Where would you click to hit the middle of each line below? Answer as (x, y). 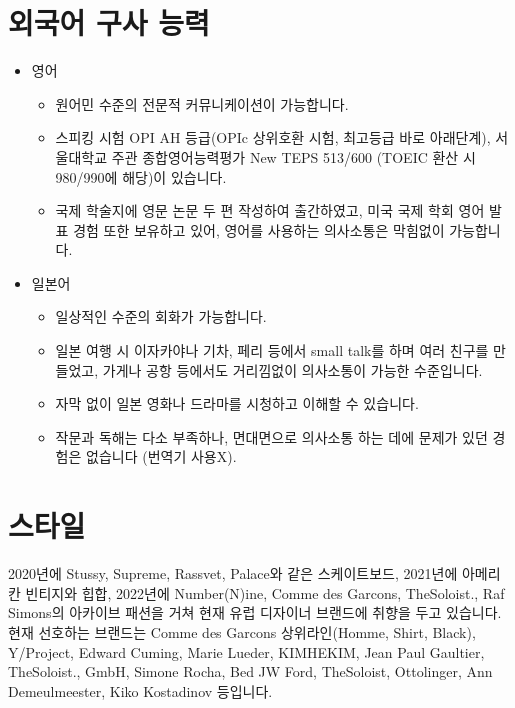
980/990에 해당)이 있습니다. (141, 176)
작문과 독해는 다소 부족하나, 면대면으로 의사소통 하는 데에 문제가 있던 (271, 436)
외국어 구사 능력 (109, 22)
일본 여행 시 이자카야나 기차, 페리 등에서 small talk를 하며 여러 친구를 (272, 350)
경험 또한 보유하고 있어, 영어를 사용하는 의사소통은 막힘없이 (259, 229)
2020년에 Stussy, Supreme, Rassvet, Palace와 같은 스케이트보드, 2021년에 (233, 573)
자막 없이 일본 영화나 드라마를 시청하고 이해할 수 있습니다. (237, 403)
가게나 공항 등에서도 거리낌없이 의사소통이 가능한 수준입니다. (292, 369)
